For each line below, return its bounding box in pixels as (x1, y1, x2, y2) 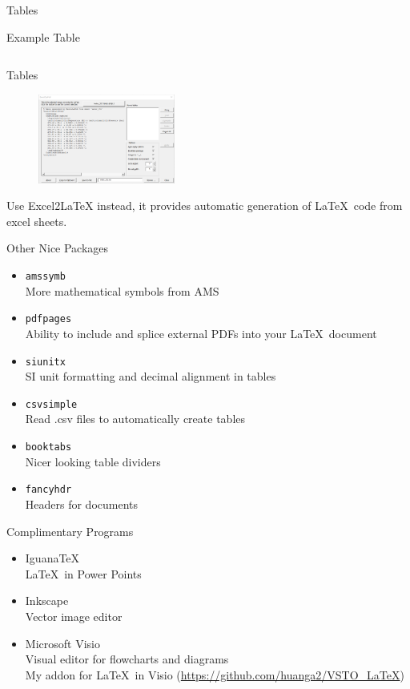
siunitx (25, 356, 66, 368)
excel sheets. (6, 212, 67, 229)
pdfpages (25, 313, 72, 325)
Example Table (6, 28, 80, 45)
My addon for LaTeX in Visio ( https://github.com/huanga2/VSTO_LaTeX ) (25, 666, 404, 683)
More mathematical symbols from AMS (25, 282, 219, 299)
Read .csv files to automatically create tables (25, 410, 245, 427)
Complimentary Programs (6, 522, 134, 539)
